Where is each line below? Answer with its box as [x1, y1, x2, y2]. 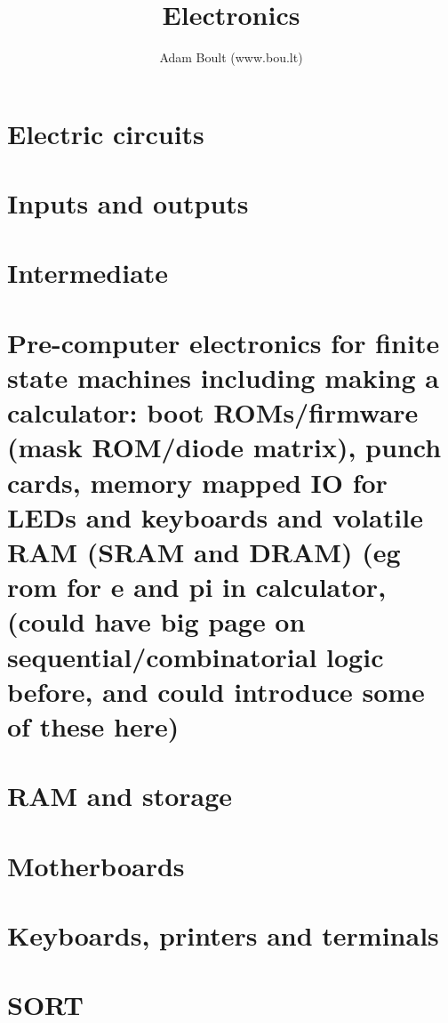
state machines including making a [7, 359, 439, 396]
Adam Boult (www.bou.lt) [159, 48, 303, 67]
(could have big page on [7, 603, 306, 640]
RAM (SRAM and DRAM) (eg [7, 533, 401, 569]
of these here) [7, 707, 180, 744]
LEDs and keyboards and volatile [7, 498, 423, 535]
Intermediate [7, 254, 169, 291]
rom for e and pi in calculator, [7, 568, 387, 605]
